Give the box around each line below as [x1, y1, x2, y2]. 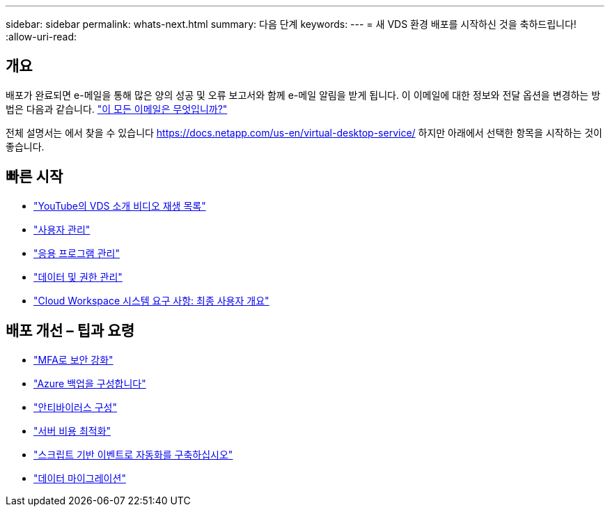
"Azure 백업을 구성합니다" [33, 377, 146, 389]
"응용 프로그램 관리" [33, 247, 120, 259]
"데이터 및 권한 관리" [33, 270, 123, 283]
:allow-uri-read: [6, 31, 77, 42]
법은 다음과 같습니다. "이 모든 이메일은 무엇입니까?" [6, 102, 228, 115]
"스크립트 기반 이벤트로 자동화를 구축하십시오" [33, 448, 233, 460]
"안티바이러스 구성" [33, 401, 118, 413]
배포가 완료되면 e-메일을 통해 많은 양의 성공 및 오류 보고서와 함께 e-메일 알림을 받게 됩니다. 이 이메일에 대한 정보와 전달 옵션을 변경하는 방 [6, 88, 601, 101]
